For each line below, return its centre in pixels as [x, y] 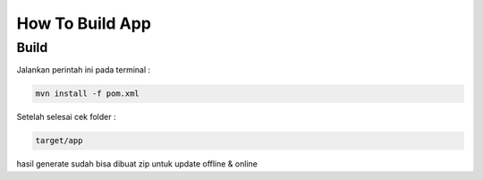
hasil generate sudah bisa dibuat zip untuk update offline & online [137, 164]
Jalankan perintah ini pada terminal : [84, 70]
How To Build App [84, 23]
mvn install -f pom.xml [88, 94]
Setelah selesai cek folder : [66, 117]
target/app [59, 141]
